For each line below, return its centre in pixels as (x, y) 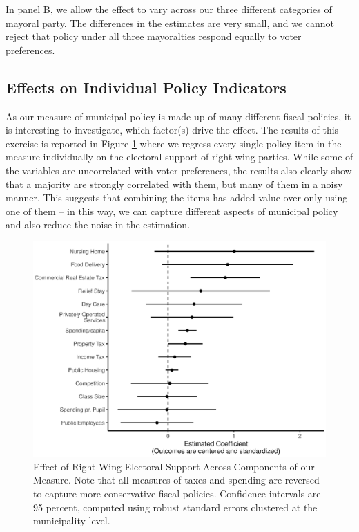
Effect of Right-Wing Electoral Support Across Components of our (174, 466)
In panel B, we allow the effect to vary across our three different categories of (169, 9)
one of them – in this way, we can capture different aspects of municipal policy (172, 211)
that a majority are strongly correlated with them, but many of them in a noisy (174, 184)
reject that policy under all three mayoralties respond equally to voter (154, 36)
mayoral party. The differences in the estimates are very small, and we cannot (170, 22)
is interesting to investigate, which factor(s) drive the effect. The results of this (172, 130)
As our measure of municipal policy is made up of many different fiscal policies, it (178, 116)
